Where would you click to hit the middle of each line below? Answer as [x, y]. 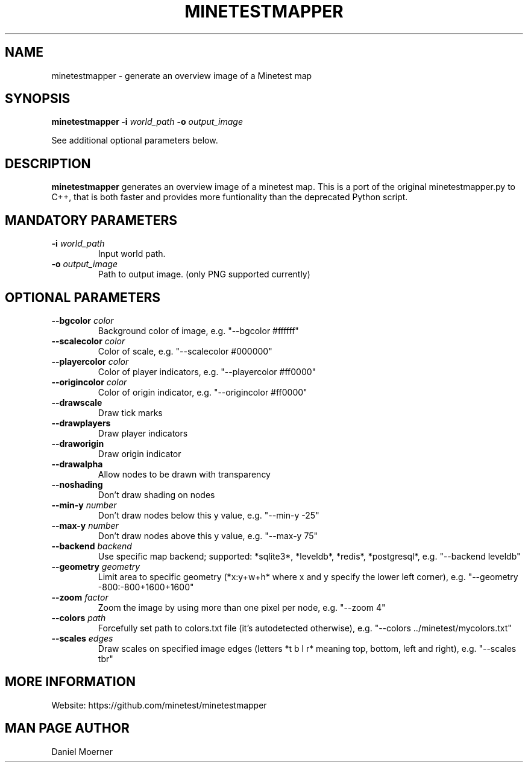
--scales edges [82, 638]
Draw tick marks [130, 412]
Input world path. [132, 254]
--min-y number [84, 505]
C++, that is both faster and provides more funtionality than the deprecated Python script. [230, 197]
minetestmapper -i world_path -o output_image [147, 122]
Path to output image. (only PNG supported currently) [204, 274]
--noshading [77, 484]
